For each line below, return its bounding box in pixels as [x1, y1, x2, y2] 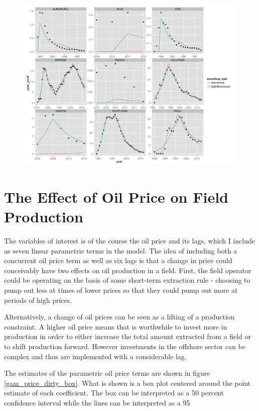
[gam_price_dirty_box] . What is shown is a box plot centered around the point [4, 377, 251, 388]
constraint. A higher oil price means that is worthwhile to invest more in [4, 321, 227, 332]
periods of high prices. [4, 294, 72, 305]
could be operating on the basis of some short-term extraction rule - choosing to [4, 275, 250, 285]
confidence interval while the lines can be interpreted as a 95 [4, 397, 190, 407]
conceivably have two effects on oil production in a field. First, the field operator [4, 265, 251, 275]
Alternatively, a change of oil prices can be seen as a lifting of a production [4, 311, 235, 322]
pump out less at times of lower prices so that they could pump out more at [4, 284, 238, 295]
